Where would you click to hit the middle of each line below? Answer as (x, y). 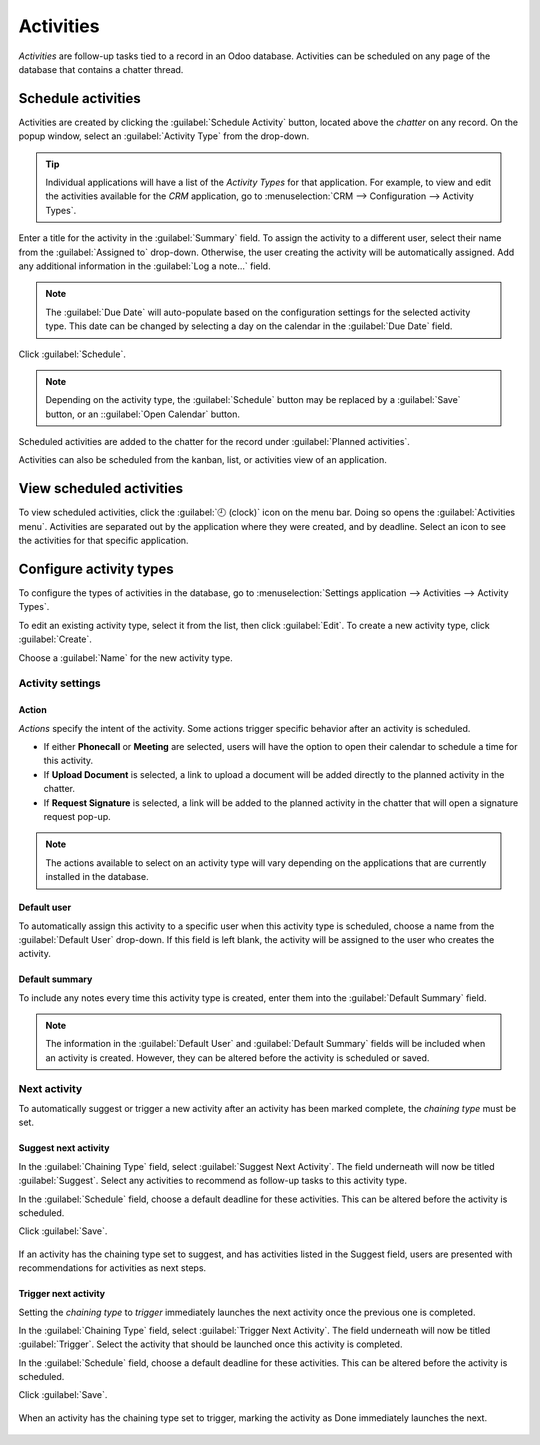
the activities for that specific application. (103, 541)
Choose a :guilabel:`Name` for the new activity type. (126, 657)
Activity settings (60, 683)
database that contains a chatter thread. (101, 69)
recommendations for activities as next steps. (112, 1268)
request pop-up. (77, 816)
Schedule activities (80, 98)
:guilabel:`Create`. (55, 639)
